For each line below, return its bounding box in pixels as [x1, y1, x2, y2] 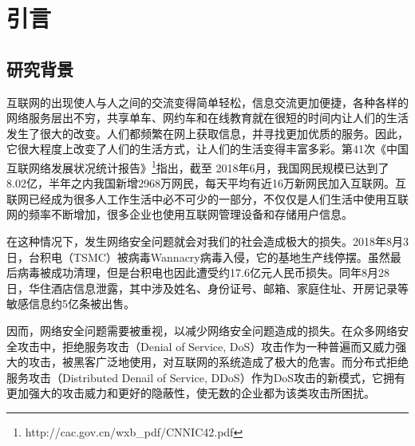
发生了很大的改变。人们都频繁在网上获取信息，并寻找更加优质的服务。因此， [6, 124, 409, 141]
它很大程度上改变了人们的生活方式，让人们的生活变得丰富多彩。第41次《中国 [6, 140, 409, 157]
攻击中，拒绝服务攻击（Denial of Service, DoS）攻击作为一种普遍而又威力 [17, 337, 396, 354]
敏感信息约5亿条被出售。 [6, 295, 135, 312]
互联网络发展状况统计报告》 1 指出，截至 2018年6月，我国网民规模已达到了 [6, 156, 389, 176]
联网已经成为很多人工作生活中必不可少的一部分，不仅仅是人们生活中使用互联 [6, 190, 409, 207]
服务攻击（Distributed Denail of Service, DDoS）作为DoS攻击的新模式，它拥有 [6, 369, 406, 385]
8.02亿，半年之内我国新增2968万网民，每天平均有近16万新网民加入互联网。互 [6, 175, 406, 191]
